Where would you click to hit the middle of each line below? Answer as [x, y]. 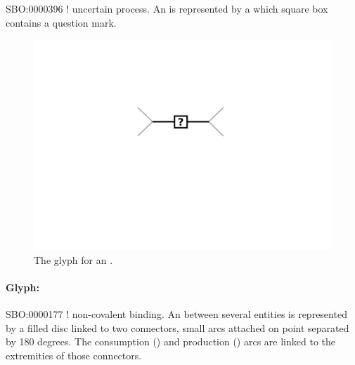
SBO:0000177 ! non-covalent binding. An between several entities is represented [176, 313]
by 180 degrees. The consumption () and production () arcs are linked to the [170, 341]
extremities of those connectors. [74, 355]
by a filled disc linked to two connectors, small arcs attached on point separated [177, 327]
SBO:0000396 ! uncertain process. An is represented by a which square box [167, 8]
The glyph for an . [73, 259]
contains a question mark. [61, 22]
